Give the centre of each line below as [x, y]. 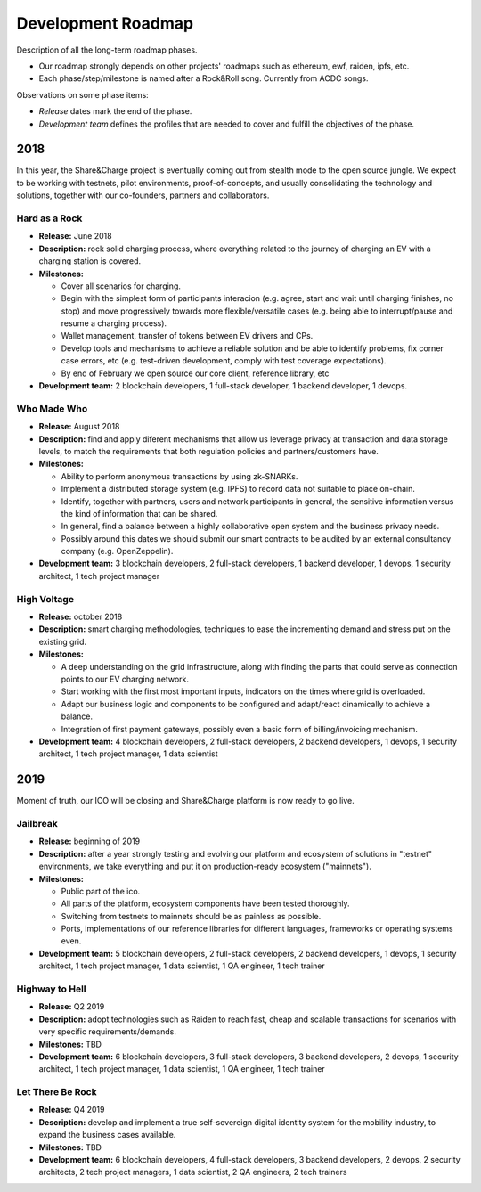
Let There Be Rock [57, 1092]
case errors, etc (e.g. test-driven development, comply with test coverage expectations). [224, 361]
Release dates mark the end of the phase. [115, 111]
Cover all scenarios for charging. [121, 286]
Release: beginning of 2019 [90, 841]
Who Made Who [52, 408]
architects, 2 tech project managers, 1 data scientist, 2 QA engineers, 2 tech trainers [193, 1172]
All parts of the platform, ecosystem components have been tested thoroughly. [206, 903]
